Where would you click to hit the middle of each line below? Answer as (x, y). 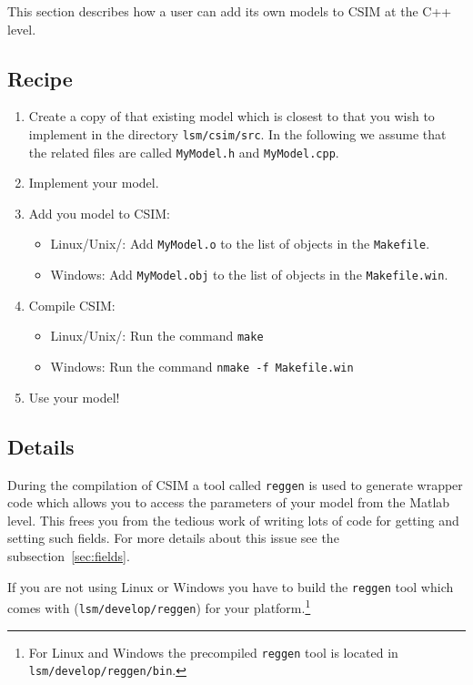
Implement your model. (94, 183)
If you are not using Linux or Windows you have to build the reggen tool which (231, 586)
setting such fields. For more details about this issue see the (173, 538)
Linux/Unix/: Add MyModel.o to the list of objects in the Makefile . (240, 244)
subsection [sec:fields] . (69, 555)
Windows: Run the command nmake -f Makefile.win (202, 367)
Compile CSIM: (72, 305)
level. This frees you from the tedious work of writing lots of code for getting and (233, 520)
